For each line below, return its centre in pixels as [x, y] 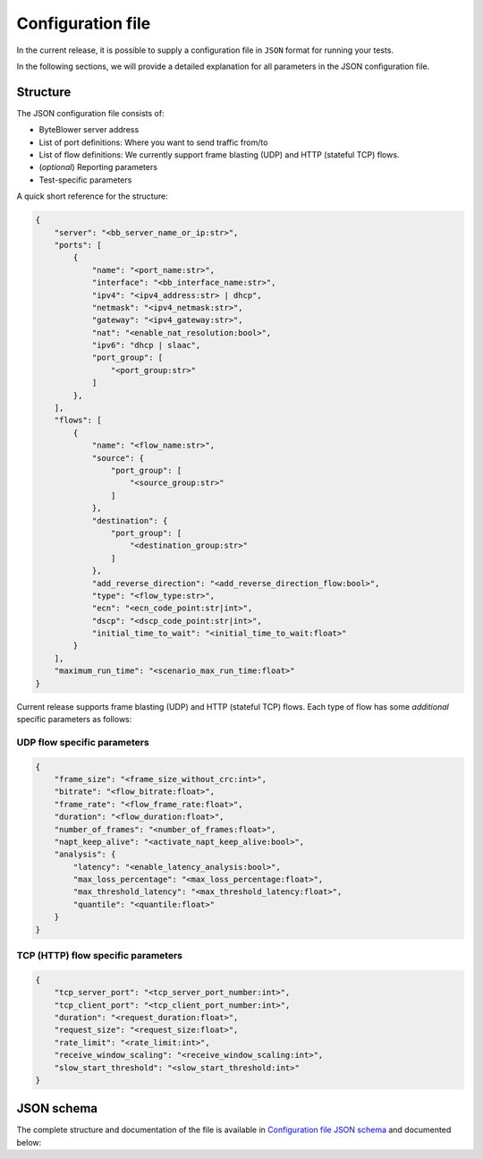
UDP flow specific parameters [83, 742]
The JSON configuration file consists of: [90, 113]
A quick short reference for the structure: [93, 196]
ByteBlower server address [89, 130]
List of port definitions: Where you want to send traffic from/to [153, 142]
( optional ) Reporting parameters [98, 167]
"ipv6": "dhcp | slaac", [146, 345]
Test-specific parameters [85, 180]
